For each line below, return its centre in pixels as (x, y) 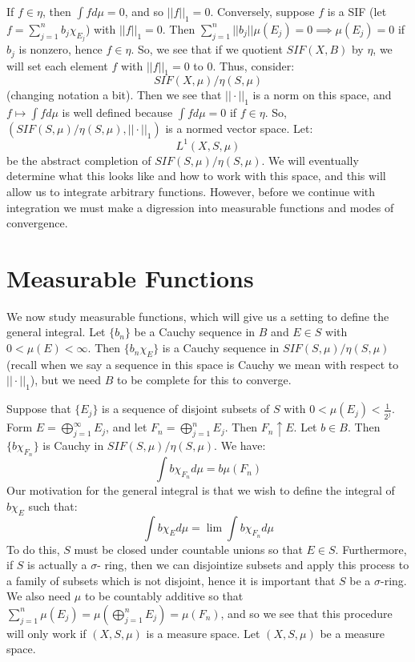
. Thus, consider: (254, 65)
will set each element (57, 65)
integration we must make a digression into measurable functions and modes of (200, 207)
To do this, (33, 549)
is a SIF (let (357, 11)
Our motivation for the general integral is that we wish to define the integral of (201, 490)
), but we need (66, 380)
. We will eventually (310, 160)
